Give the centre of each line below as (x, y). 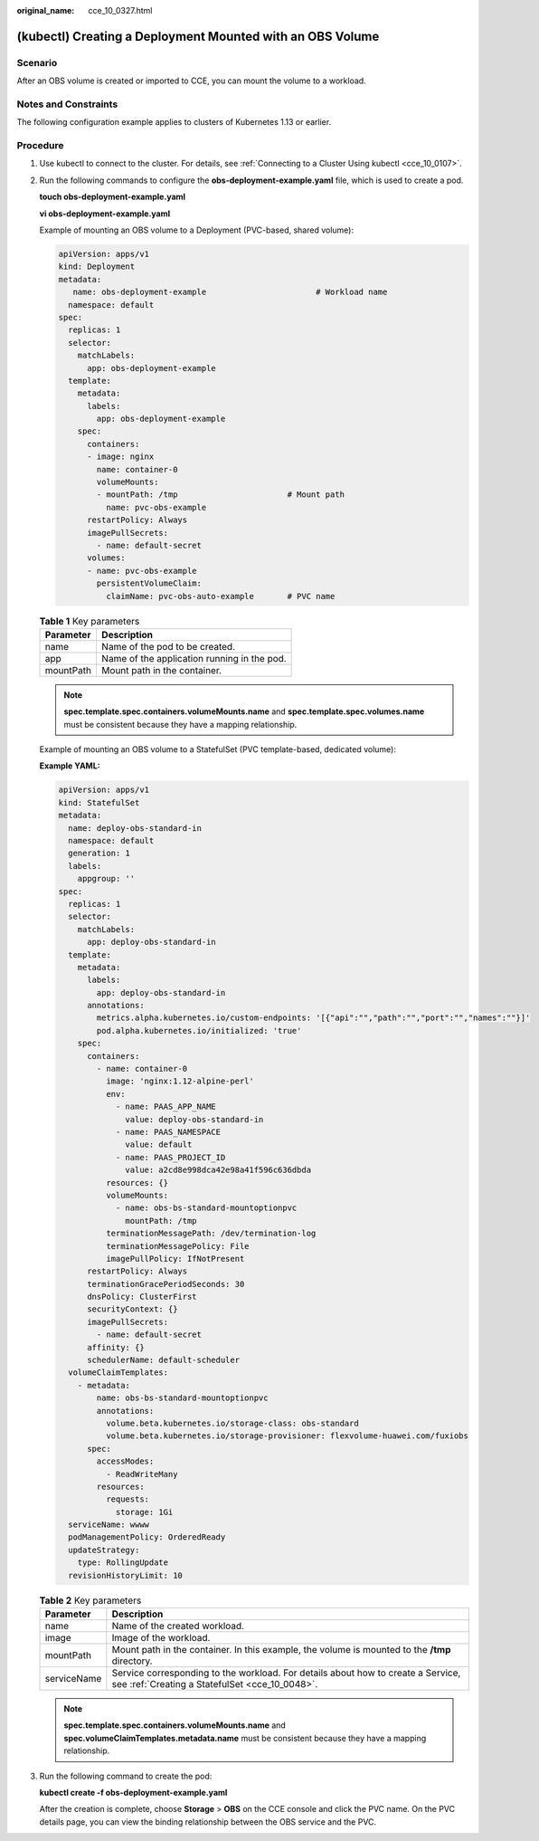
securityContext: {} (132, 1309)
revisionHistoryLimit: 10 (125, 1575)
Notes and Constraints (67, 104)
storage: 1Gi (144, 1512)
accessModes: (125, 1461)
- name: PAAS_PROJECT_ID (170, 1157)
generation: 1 (99, 854)
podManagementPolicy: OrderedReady (147, 1537)
